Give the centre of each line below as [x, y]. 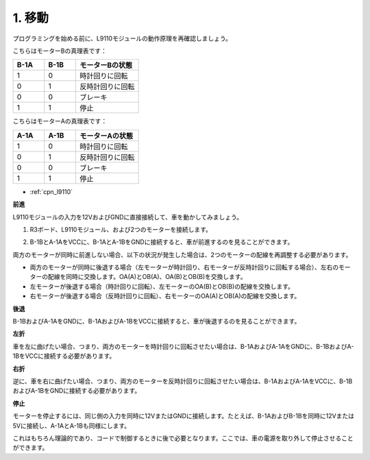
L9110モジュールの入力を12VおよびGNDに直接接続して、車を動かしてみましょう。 [128, 217]
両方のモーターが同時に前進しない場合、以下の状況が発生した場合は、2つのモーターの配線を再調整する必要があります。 [182, 254]
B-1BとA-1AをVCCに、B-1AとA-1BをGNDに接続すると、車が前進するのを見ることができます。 [162, 242]
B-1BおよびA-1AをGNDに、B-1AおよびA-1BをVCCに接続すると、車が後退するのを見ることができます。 [157, 322]
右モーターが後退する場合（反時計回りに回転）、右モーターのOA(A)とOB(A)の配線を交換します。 [165, 296]
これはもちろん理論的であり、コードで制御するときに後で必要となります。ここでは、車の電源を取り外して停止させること [183, 438]
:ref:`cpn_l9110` [51, 191]
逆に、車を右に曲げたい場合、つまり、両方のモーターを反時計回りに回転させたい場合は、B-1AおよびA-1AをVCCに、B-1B [183, 381]
